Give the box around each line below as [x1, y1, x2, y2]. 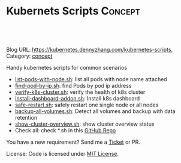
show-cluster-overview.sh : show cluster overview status [14, 120, 155, 128]
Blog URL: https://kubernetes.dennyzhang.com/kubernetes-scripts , [6, 46, 173, 53]
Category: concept [6, 52, 53, 60]
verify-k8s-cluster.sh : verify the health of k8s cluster [14, 88, 146, 96]
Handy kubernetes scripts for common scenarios [6, 64, 128, 71]
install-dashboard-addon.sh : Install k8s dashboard [14, 94, 140, 102]
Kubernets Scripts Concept [6, 4, 141, 18]
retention [14, 114, 38, 121]
